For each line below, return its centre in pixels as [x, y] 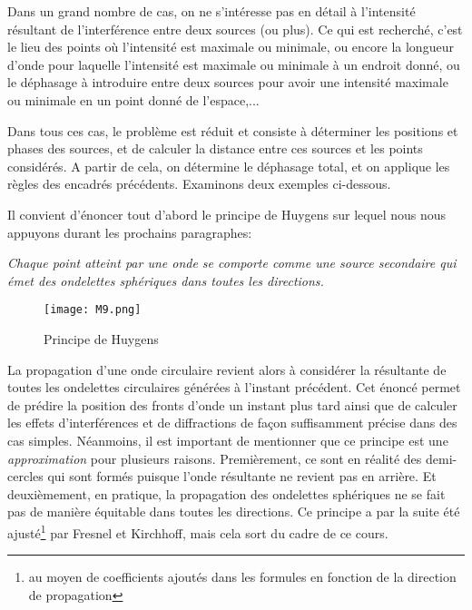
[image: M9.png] [93, 310]
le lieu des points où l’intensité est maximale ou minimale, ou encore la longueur [231, 47]
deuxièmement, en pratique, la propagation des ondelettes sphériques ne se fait [226, 493]
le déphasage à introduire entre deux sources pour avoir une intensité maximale [228, 82]
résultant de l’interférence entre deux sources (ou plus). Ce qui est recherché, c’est [235, 29]
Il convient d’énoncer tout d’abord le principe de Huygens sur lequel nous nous [227, 214]
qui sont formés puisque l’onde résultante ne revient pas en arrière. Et [242, 476]
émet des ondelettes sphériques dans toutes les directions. [166, 280]
